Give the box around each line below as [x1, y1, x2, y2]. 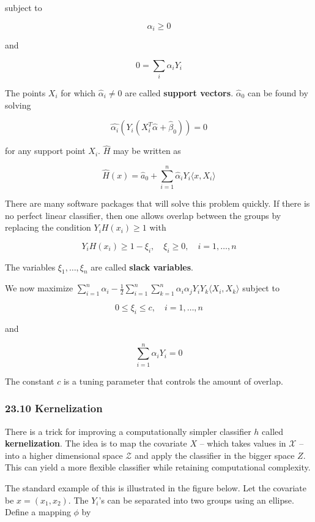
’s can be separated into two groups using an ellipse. [98, 493, 294, 506]
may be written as [113, 144, 181, 157]
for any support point [5, 144, 86, 157]
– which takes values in [199, 437, 286, 450]
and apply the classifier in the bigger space [135, 448, 295, 461]
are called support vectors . [125, 86, 234, 99]
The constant [5, 374, 54, 387]
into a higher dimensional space [5, 448, 123, 461]
